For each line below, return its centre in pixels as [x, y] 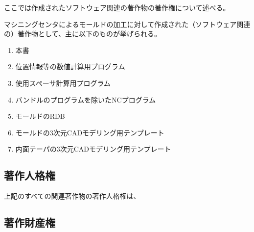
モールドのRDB [40, 116]
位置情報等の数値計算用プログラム [70, 66]
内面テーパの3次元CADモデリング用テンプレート [93, 149]
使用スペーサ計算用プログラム [63, 83]
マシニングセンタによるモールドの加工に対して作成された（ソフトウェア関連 [127, 24]
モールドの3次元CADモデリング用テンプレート [90, 132]
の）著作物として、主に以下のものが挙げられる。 [82, 34]
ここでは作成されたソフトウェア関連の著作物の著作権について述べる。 [117, 7]
